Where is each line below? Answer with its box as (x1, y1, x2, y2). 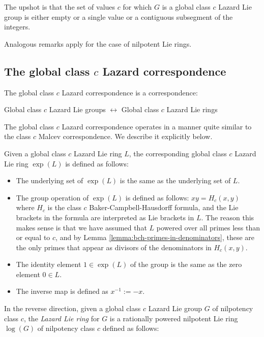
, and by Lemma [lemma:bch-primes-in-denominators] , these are (55, 232, 255, 243)
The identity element (16, 259, 81, 269)
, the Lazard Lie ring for (23, 313, 100, 323)
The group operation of (16, 192, 89, 203)
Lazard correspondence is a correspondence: (62, 87, 198, 97)
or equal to (16, 232, 50, 243)
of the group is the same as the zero (130, 259, 242, 269)
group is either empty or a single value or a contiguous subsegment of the (4, 11, 233, 22)
